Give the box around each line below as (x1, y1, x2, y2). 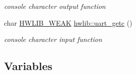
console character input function (4, 34, 102, 44)
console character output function (4, 1, 106, 11)
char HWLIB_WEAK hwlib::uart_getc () (4, 17, 133, 28)
